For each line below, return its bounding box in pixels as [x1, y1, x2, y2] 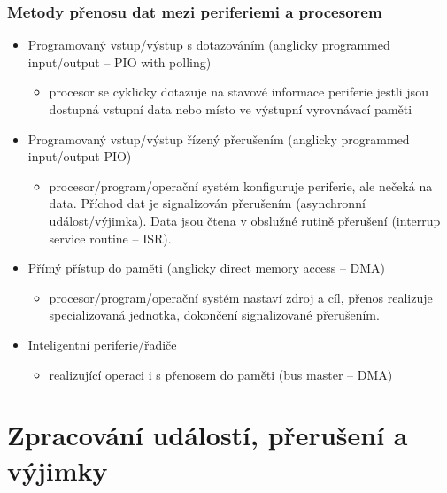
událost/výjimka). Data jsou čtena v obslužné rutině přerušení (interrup [49, 211, 441, 229]
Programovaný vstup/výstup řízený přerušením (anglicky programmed [27, 129, 410, 148]
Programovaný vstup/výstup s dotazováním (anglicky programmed [27, 35, 390, 54]
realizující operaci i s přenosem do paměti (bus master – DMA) [49, 365, 393, 383]
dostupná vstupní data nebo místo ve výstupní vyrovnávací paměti [49, 100, 412, 118]
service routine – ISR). [49, 228, 172, 247]
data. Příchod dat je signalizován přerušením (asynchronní [49, 194, 366, 212]
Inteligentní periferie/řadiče [27, 335, 177, 353]
